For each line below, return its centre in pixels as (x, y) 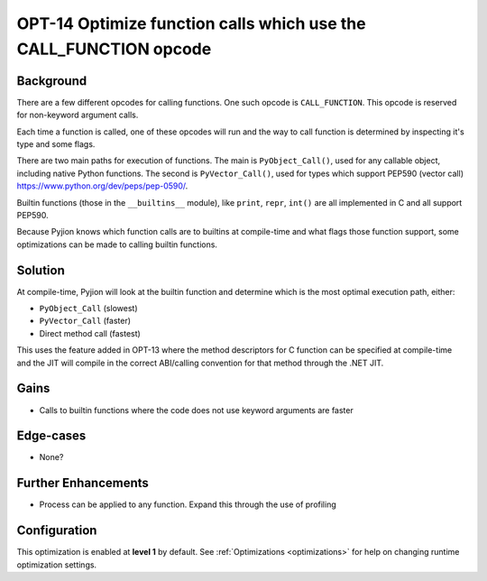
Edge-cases (51, 436)
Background (52, 81)
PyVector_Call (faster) (85, 321)
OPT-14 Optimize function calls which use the (191, 23)
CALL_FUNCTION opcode (114, 49)
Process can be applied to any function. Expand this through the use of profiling (188, 504)
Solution (41, 270)
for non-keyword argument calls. (78, 115)
